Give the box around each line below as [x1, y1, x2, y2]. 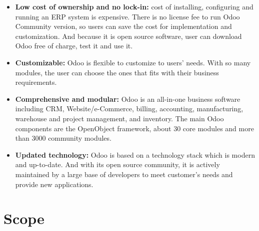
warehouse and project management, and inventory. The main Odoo [15, 113, 224, 123]
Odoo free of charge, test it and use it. [15, 40, 133, 51]
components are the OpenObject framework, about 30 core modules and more [15, 123, 254, 133]
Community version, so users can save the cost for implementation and [15, 21, 232, 31]
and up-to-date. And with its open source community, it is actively [15, 159, 220, 170]
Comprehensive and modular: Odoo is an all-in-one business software [15, 93, 240, 104]
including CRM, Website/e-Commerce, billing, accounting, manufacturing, [15, 103, 243, 114]
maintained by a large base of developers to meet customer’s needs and [15, 169, 233, 179]
